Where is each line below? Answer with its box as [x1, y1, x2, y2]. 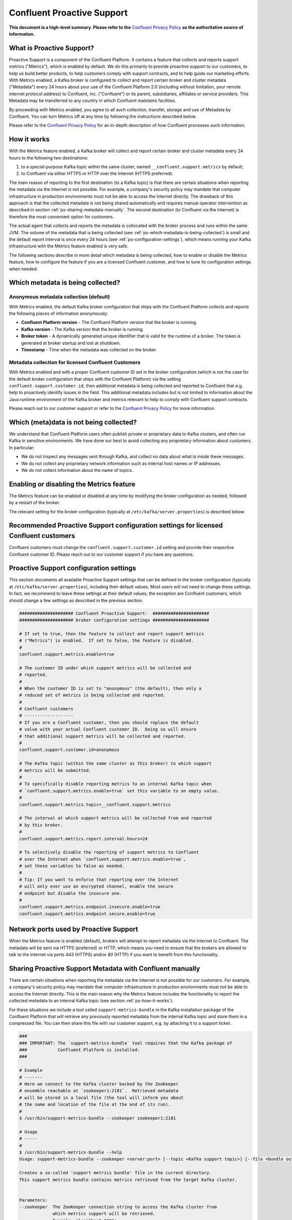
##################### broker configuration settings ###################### [19, 617, 209, 623]
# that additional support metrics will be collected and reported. [19, 733, 186, 739]
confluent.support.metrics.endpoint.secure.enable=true [19, 911, 156, 916]
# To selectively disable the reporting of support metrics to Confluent [19, 850, 199, 855]
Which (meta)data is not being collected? [9, 418, 137, 427]
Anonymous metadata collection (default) [9, 293, 110, 300]
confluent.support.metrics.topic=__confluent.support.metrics [19, 802, 171, 807]
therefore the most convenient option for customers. [9, 214, 114, 220]
